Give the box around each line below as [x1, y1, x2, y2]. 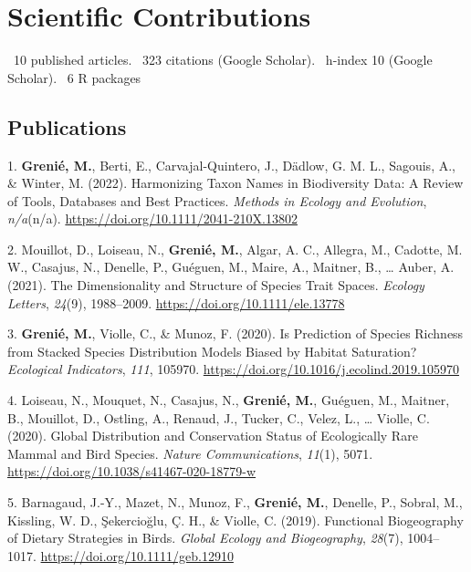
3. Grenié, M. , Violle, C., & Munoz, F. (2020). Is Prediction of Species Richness [7, 324, 464, 343]
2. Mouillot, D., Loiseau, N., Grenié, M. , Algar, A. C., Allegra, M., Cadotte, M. [7, 239, 463, 258]
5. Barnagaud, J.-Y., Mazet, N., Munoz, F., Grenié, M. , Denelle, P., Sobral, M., [7, 493, 463, 512]
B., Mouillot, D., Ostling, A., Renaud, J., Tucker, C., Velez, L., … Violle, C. [7, 408, 430, 427]
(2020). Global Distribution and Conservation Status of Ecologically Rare [7, 426, 418, 445]
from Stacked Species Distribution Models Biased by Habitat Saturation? [7, 341, 417, 360]
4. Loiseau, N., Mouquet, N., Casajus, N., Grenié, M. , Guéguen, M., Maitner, [7, 390, 450, 410]
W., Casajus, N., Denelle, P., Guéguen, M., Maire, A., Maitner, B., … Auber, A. [7, 257, 455, 276]
